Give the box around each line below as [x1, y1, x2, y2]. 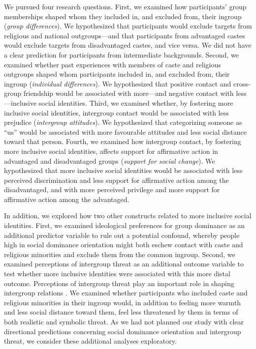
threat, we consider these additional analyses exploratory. [4, 336, 177, 346]
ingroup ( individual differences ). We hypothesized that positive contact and [4, 78, 231, 88]
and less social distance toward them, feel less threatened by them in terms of [4, 307, 238, 317]
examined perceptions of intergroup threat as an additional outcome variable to [4, 259, 244, 269]
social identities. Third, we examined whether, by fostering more [38, 97, 233, 108]
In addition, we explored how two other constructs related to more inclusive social [4, 210, 252, 221]
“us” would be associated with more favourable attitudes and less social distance [4, 126, 247, 137]
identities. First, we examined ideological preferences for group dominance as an [4, 220, 245, 231]
